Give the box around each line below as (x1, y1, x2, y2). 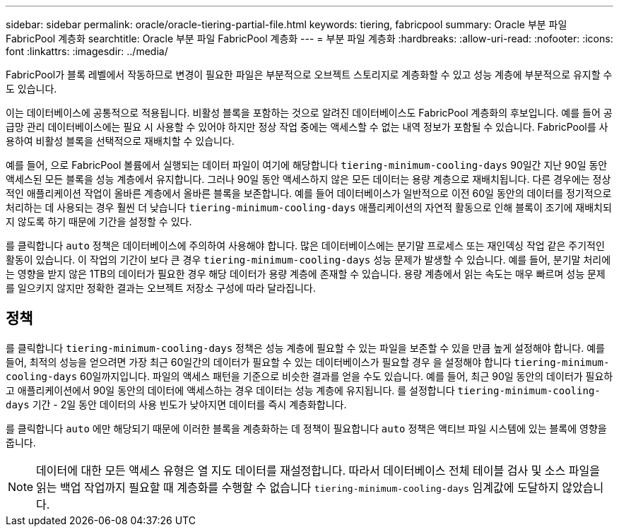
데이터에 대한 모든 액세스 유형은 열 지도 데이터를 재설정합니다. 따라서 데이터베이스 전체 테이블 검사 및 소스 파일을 (36, 463, 600, 478)
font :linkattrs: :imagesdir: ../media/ (6, 45, 168, 57)
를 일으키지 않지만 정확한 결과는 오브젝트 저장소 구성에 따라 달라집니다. (6, 282, 316, 294)
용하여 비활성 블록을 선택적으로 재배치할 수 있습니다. (6, 135, 235, 147)
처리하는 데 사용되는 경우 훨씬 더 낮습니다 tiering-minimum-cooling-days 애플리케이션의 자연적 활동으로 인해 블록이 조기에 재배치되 (6, 201, 612, 213)
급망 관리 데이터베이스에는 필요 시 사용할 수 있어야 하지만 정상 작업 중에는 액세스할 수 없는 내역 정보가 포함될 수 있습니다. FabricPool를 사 (6, 121, 608, 133)
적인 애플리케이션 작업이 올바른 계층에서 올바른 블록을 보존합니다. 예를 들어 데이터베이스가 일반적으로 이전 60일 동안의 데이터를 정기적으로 (6, 187, 612, 199)
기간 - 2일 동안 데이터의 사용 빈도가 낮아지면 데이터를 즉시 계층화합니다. (32, 398, 347, 410)
